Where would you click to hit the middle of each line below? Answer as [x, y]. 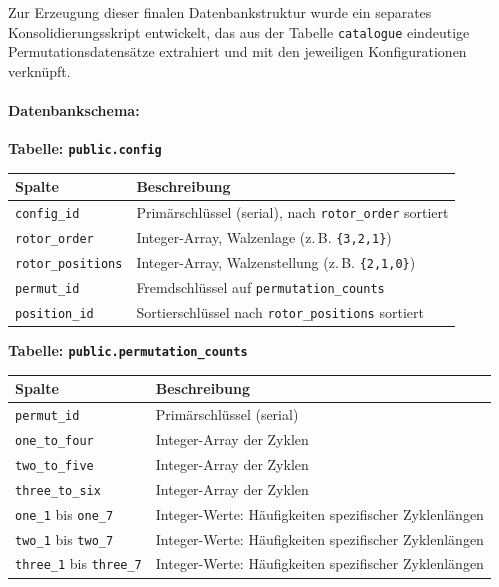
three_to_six [58, 490]
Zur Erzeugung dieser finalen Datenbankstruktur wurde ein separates [220, 12]
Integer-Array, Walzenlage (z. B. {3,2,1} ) [264, 237]
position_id [54, 313]
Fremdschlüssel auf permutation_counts [260, 286]
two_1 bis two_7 [64, 538]
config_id [47, 214]
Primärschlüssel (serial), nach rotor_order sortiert [292, 212]
